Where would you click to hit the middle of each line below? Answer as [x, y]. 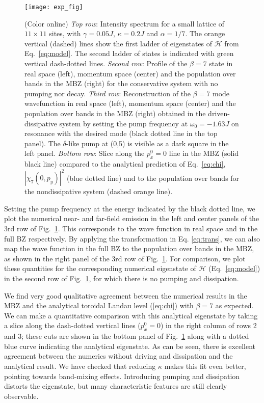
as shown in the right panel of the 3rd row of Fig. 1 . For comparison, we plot [125, 258]
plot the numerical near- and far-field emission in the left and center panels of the [132, 218]
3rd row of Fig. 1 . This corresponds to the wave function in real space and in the [131, 229]
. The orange [205, 33]
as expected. [234, 305]
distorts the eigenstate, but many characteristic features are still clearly [116, 386]
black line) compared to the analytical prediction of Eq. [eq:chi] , [125, 164]
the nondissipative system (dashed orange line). [99, 191]
